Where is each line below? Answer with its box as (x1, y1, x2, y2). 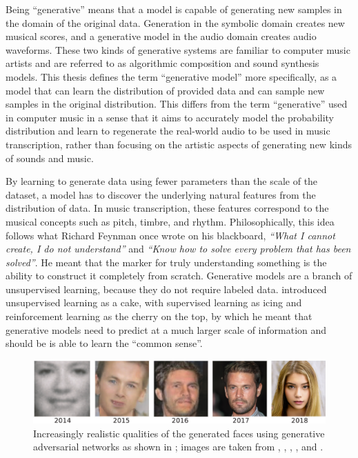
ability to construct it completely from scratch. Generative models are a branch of (6, 268, 352, 283)
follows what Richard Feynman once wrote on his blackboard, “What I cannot (6, 228, 335, 242)
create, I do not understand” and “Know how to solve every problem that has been (6, 241, 351, 256)
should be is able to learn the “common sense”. (6, 336, 203, 350)
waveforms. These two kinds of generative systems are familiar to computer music (6, 42, 350, 57)
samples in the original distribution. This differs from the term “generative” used (6, 97, 348, 111)
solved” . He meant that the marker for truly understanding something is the (6, 255, 327, 269)
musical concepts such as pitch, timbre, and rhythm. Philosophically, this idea (6, 214, 335, 228)
